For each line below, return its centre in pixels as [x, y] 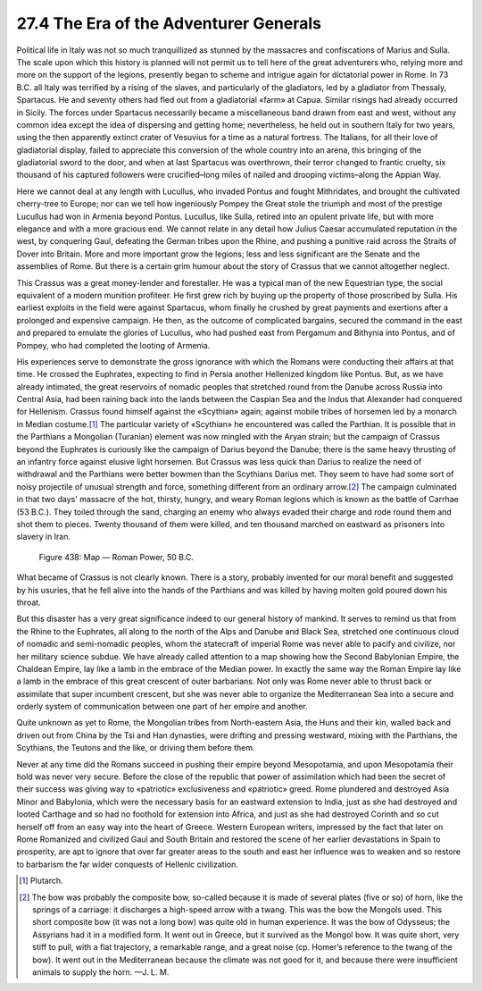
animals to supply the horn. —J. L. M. [101, 972]
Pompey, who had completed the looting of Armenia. [113, 345]
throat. [29, 602]
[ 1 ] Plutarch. [41, 881]
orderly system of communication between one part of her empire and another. [162, 707]
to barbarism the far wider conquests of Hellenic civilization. [127, 864]
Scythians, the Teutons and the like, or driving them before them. [136, 748]
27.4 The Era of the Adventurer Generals [169, 23]
